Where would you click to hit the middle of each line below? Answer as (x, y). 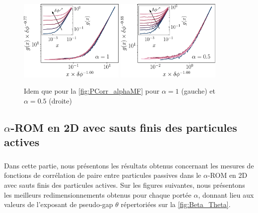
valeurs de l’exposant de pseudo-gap (59, 204)
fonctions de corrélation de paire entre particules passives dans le (103, 175)
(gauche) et (198, 91)
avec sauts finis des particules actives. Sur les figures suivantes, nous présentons (125, 185)
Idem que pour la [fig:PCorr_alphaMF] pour (92, 91)
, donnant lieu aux (226, 194)
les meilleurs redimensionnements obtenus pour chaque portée (98, 194)
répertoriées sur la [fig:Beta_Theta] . (176, 204)
